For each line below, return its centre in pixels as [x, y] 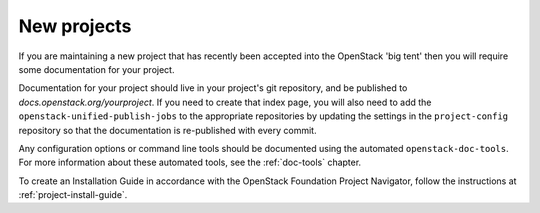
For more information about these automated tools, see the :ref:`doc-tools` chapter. [190, 162]
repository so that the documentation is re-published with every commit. [167, 130]
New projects [75, 26]
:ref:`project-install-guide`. [73, 195]
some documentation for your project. [96, 69]
